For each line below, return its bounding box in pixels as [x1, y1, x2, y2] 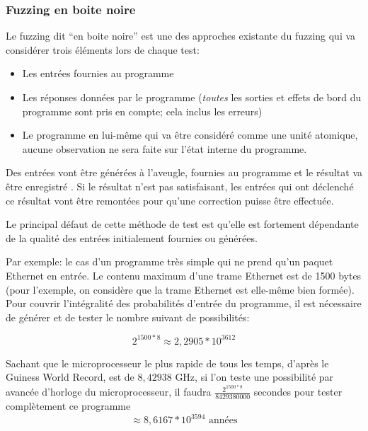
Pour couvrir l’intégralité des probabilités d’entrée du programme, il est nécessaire [6, 296, 362, 311]
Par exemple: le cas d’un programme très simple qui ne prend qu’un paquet [6, 254, 333, 269]
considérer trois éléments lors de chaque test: [6, 42, 200, 57]
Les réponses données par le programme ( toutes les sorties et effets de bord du [22, 90, 362, 104]
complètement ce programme [6, 398, 131, 413]
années [208, 415, 238, 425]
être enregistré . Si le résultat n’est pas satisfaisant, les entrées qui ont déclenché [6, 178, 354, 193]
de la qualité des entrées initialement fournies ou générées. [6, 230, 258, 245]
